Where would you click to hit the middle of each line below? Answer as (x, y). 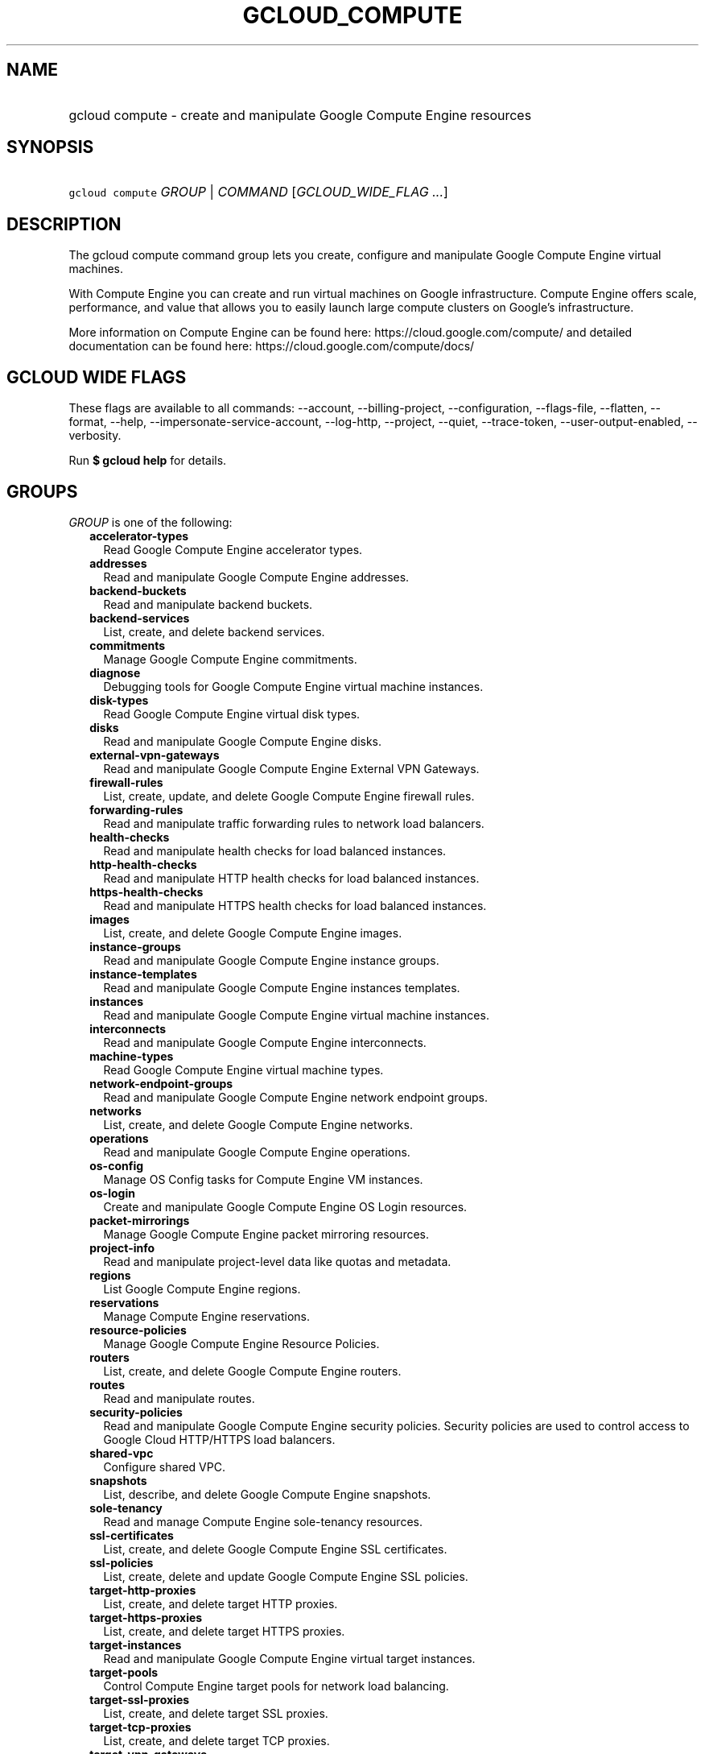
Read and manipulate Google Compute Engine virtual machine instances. (296, 1015)
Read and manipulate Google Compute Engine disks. (243, 741)
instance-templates (143, 974)
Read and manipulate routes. (179, 1398)
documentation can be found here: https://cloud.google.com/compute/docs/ (272, 346)
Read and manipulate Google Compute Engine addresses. (256, 577)
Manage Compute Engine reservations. (206, 1316)
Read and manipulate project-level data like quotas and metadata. (277, 1261)
